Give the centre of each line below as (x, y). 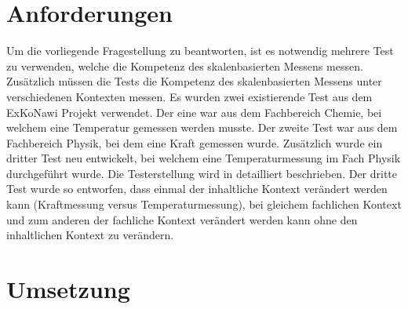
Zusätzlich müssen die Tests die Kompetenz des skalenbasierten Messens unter (194, 81)
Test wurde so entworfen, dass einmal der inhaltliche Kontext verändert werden (197, 189)
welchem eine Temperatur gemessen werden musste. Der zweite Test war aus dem (202, 127)
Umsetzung (68, 289)
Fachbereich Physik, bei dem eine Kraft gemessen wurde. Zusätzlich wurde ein (195, 142)
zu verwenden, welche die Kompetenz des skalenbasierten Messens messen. (185, 65)
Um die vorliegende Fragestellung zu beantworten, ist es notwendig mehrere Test (200, 51)
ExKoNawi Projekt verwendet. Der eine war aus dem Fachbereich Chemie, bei (194, 112)
